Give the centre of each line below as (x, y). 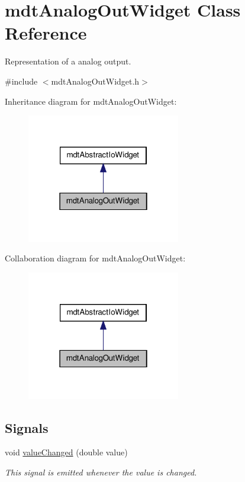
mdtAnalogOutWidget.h (95, 81)
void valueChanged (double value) (66, 452)
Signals (27, 427)
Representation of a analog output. (68, 61)
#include (21, 81)
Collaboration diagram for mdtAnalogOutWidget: (95, 258)
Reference (46, 33)
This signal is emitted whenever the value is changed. (101, 472)
